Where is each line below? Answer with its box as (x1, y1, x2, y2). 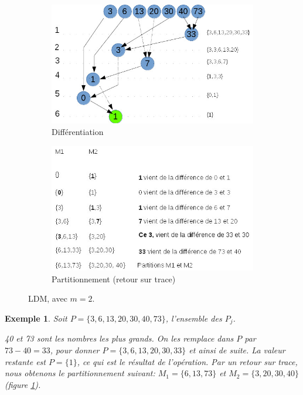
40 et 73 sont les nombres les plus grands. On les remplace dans (5, 332, 234, 345)
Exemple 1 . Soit (5, 312, 67, 324)
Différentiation (52, 125, 104, 137)
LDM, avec (28, 292, 67, 305)
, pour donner (50, 344, 100, 356)
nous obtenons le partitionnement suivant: (5, 367, 155, 379)
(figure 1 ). (5, 378, 41, 390)
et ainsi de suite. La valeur (189, 344, 285, 356)
